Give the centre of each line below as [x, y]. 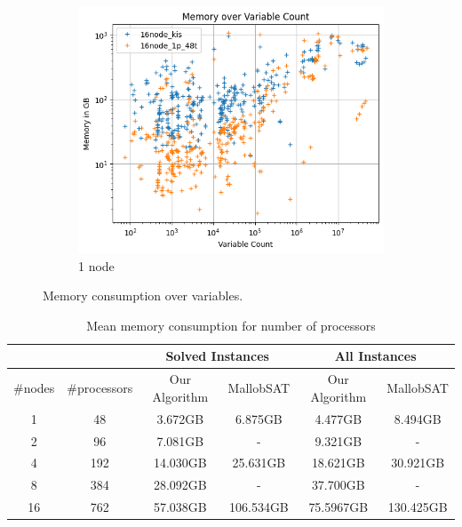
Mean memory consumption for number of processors [231, 325]
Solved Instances [217, 356]
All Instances [375, 356]
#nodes [34, 388]
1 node [96, 265]
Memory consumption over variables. [143, 295]
